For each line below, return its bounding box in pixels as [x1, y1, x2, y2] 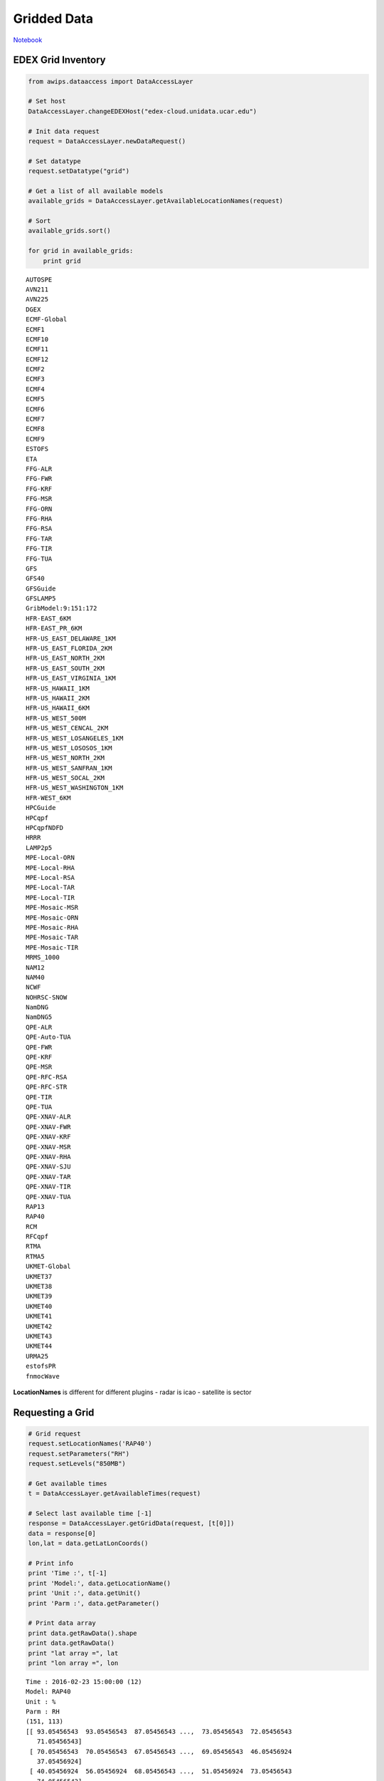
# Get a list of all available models [28, 187, 164, 195]
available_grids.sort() [28, 227, 112, 235]
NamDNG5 [26, 1013, 53, 1022]
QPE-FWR [26, 1043, 53, 1051]
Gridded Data [13, 11, 94, 26]
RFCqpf [26, 1232, 49, 1241]
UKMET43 [26, 1332, 53, 1340]
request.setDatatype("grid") [28, 167, 130, 175]
